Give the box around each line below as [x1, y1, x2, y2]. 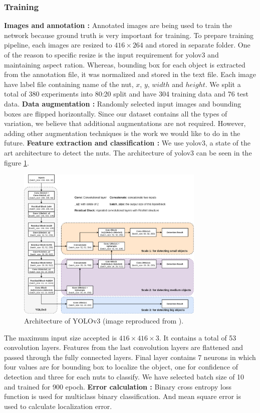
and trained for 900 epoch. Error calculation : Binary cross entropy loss [4, 381, 231, 391]
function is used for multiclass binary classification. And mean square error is [4, 391, 241, 401]
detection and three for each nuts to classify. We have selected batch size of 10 [4, 371, 244, 381]
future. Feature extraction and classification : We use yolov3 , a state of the [4, 137, 250, 148]
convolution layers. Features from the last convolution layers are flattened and [4, 342, 243, 352]
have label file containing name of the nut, [4, 78, 134, 89]
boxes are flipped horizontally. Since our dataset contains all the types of [4, 108, 227, 118]
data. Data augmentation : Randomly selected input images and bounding [4, 98, 241, 108]
